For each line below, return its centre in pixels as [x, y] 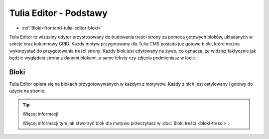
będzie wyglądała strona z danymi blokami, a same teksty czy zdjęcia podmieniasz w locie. [103, 58]
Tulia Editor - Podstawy [58, 13]
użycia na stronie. [27, 91]
